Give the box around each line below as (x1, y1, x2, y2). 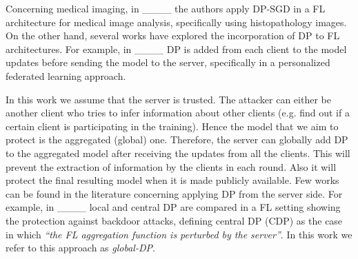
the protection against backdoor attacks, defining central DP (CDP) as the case (6, 213, 343, 227)
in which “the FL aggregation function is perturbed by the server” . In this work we (6, 227, 352, 241)
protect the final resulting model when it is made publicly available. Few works (6, 173, 339, 187)
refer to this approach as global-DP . (6, 240, 155, 255)
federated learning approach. (6, 68, 126, 83)
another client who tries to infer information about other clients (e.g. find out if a (6, 105, 350, 120)
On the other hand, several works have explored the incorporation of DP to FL (6, 28, 340, 43)
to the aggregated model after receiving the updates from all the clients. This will (6, 145, 350, 160)
